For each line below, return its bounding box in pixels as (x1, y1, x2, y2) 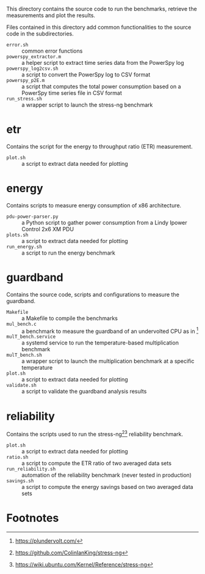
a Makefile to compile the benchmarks (21, 315, 118, 322)
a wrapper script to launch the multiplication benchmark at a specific (21, 357, 195, 365)
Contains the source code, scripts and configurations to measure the (6, 291, 180, 298)
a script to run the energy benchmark (21, 249, 116, 256)
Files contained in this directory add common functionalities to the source (6, 24, 192, 31)
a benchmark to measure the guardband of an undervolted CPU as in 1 (21, 326, 199, 335)
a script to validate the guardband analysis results (21, 388, 147, 395)
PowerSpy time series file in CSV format (21, 89, 122, 97)
